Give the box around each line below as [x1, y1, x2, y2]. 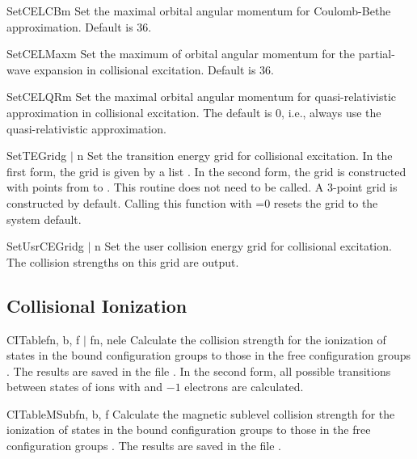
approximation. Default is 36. [6, 18, 152, 35]
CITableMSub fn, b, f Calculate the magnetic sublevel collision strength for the [6, 405, 395, 422]
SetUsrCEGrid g [6, 238, 84, 255]
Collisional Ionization [6, 293, 187, 318]
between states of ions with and [6, 378, 163, 395]
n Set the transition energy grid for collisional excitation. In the [77, 147, 393, 164]
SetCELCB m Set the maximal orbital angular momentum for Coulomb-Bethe [6, 2, 391, 19]
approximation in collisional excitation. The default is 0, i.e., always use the [6, 103, 381, 120]
